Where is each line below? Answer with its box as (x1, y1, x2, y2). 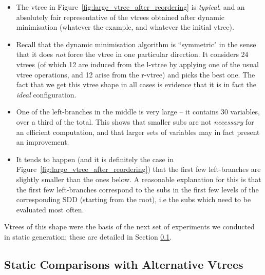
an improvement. (16, 136, 69, 147)
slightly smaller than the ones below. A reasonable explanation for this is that (16, 173, 261, 184)
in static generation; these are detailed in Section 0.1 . (4, 231, 172, 242)
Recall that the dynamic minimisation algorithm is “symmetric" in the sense (16, 38, 256, 49)
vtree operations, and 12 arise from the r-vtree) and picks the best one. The (16, 69, 255, 80)
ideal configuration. (16, 89, 77, 100)
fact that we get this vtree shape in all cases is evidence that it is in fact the (16, 79, 256, 90)
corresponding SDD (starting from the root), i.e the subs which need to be (16, 194, 251, 205)
